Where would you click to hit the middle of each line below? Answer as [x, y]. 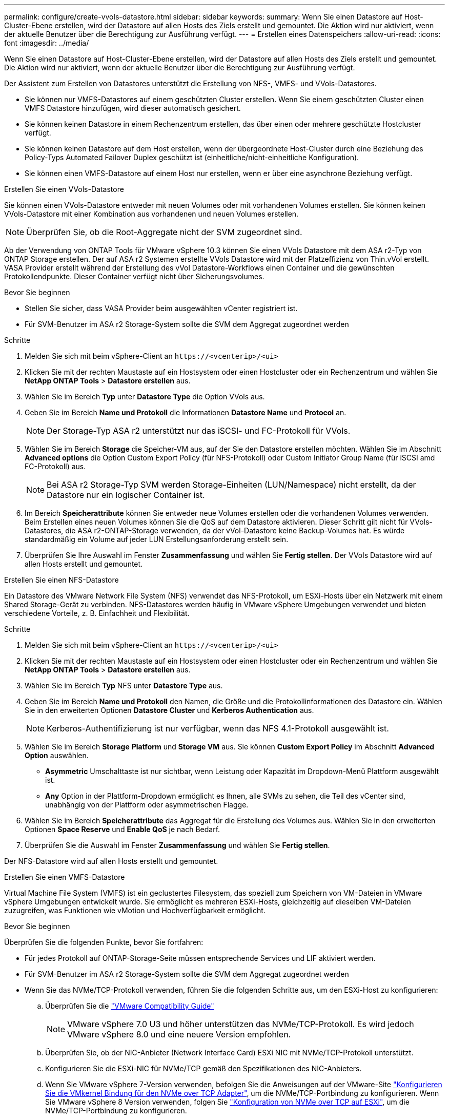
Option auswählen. [57, 755]
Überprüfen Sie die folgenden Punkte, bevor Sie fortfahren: [104, 942]
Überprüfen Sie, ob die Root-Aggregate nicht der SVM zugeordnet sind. [164, 232]
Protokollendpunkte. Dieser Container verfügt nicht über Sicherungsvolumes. [134, 276]
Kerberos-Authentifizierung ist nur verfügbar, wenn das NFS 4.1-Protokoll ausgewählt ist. [218, 728]
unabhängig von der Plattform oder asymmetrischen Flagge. [147, 805]
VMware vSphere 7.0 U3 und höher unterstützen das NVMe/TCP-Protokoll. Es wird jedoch [241, 1024]
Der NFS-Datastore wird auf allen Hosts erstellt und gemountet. [111, 861]
